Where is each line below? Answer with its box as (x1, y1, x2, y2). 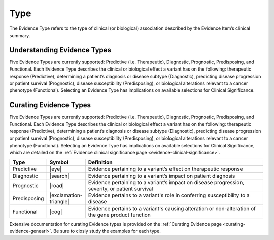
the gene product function (88, 211, 151, 218)
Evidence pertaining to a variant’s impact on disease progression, (88, 179, 245, 186)
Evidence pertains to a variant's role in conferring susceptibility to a (88, 192, 250, 199)
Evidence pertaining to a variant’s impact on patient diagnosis (88, 172, 235, 179)
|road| (49, 182, 64, 189)
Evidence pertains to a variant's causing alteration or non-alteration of (88, 204, 256, 212)
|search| (49, 172, 70, 179)
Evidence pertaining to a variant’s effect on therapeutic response (88, 165, 243, 173)
